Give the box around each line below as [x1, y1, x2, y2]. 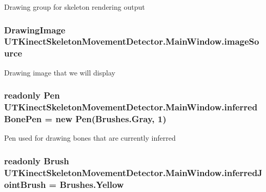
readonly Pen [4, 89, 60, 102]
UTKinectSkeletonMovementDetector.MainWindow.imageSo [4, 35, 259, 48]
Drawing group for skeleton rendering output [4, 2, 145, 12]
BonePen [4, 112, 42, 125]
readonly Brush [4, 154, 69, 167]
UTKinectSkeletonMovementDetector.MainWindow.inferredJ [4, 166, 262, 179]
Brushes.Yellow [59, 178, 124, 190]
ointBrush [4, 178, 46, 190]
